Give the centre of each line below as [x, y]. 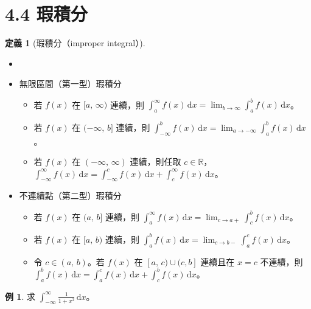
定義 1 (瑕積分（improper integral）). [75, 43]
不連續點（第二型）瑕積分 [70, 196]
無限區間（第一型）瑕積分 [70, 84]
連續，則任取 [155, 161]
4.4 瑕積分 [46, 14]
